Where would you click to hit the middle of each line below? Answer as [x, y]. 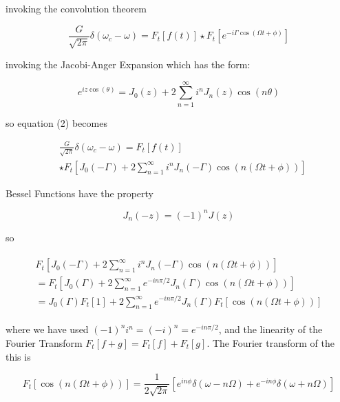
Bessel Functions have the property [79, 193]
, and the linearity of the [270, 329]
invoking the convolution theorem [76, 8]
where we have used [47, 329]
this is [18, 356]
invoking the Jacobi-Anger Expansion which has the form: [128, 64]
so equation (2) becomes [56, 122]
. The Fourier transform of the [270, 342]
